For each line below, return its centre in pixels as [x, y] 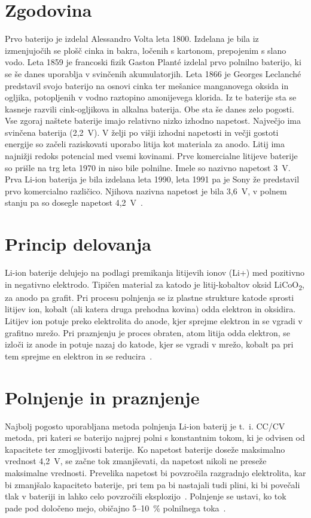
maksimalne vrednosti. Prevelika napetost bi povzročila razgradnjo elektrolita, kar [155, 472]
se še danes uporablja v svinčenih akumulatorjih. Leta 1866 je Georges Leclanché [153, 73]
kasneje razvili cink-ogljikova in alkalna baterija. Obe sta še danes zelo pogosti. [150, 109]
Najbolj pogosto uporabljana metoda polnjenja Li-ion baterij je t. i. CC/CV [145, 426]
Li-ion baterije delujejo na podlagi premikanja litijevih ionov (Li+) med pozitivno [155, 272]
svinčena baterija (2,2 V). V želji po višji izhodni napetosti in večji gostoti [142, 132]
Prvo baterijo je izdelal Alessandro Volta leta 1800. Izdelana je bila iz [132, 39]
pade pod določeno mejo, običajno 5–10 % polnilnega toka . [115, 508]
